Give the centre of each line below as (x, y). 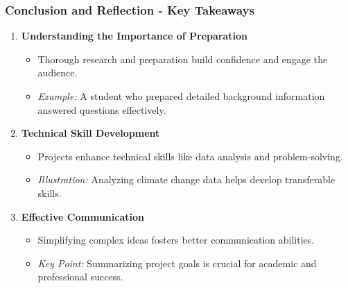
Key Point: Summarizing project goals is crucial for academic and (177, 263)
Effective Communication (82, 216)
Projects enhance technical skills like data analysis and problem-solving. (190, 156)
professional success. (80, 277)
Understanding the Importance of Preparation (134, 36)
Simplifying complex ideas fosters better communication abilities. (176, 240)
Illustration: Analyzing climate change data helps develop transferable (186, 179)
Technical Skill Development (90, 133)
